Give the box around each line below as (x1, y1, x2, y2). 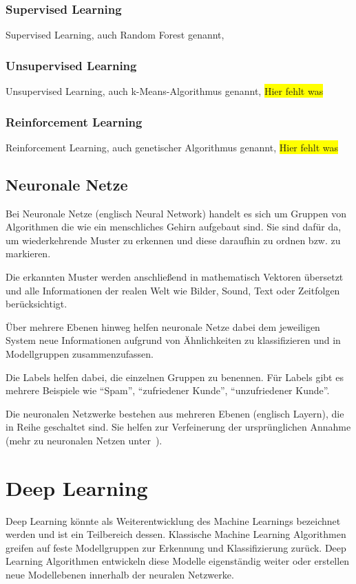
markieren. (6, 246, 51, 261)
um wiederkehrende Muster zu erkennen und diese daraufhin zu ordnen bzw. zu (6, 232, 341, 247)
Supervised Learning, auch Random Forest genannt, (6, 28, 224, 42)
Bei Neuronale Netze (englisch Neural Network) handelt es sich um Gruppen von (6, 206, 346, 220)
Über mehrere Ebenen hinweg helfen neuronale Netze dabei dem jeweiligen (6, 319, 320, 334)
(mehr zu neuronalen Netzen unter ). (6, 433, 163, 447)
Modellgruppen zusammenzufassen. (6, 346, 154, 360)
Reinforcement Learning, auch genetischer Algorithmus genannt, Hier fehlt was (6, 140, 339, 154)
